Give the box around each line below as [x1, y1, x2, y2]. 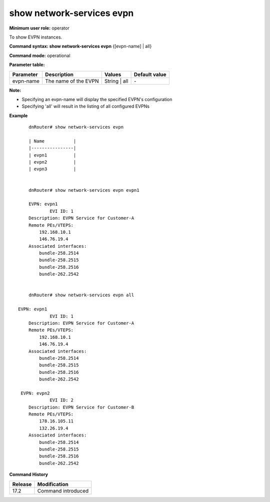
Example [9, 113, 28, 119]
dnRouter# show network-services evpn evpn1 [28, 187, 139, 193]
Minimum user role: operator [9, 25, 69, 31]
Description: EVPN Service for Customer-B [28, 404, 134, 410]
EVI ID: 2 [49, 397, 74, 403]
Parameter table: [9, 62, 45, 68]
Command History [9, 471, 48, 477]
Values [104, 71, 121, 78]
